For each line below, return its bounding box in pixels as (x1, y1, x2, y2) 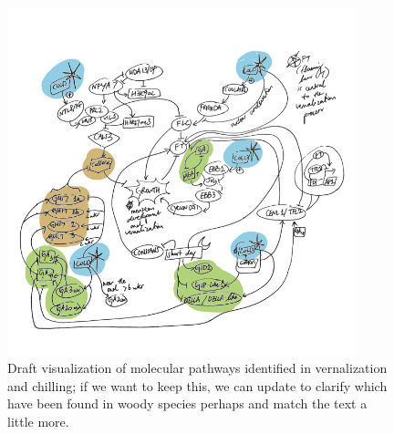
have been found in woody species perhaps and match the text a (7, 394, 368, 413)
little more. (7, 411, 69, 430)
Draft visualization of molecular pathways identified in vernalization (7, 358, 388, 377)
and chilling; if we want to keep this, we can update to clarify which (7, 376, 388, 395)
